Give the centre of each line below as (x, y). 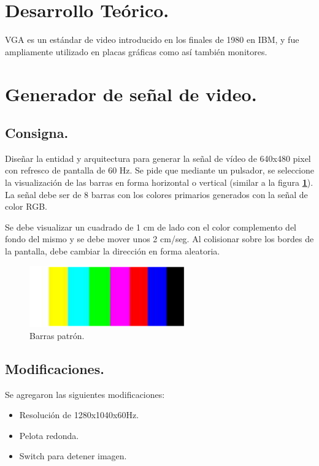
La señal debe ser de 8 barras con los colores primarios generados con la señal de (156, 194)
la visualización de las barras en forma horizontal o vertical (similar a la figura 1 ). (159, 182)
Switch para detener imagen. (73, 456)
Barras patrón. (57, 335)
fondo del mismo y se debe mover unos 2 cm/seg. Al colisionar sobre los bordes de (159, 239)
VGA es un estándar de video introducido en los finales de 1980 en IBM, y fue (152, 40)
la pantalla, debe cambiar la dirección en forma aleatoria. (113, 251)
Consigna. (37, 133)
